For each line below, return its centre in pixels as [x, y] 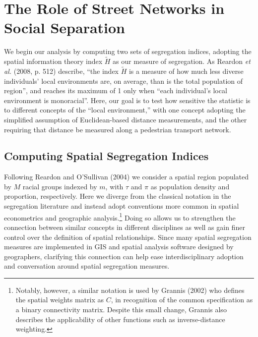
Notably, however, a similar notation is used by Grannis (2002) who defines [130, 290]
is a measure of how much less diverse [186, 71]
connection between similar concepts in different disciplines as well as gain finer [125, 227]
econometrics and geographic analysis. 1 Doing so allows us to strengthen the [120, 217]
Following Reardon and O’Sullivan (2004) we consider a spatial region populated [127, 177]
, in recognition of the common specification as [182, 300]
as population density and [190, 186]
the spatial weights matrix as [60, 300]
